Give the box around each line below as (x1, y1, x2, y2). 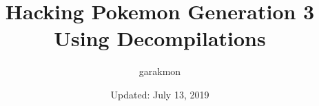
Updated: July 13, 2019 (110, 87, 209, 101)
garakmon (138, 64, 181, 78)
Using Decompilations (54, 24, 266, 52)
